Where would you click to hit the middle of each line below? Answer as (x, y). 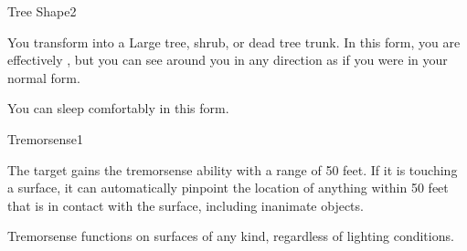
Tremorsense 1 (46, 138)
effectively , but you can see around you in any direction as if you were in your (228, 60)
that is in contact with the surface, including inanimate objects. (186, 205)
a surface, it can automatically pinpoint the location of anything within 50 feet (228, 188)
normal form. (44, 77)
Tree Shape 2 (42, 11)
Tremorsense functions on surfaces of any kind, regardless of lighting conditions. (231, 236)
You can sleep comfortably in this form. (118, 108)
